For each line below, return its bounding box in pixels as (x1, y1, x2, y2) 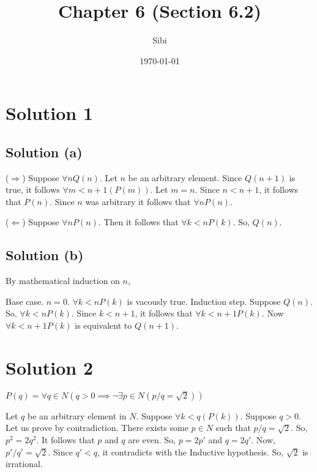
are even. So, (128, 433, 176, 446)
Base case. (6, 294, 44, 307)
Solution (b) (6, 245, 84, 264)
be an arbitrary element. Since (128, 171, 242, 184)
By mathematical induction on (6, 274, 120, 287)
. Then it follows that (98, 215, 179, 228)
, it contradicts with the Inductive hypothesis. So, (97, 445, 284, 458)
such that (215, 421, 251, 434)
